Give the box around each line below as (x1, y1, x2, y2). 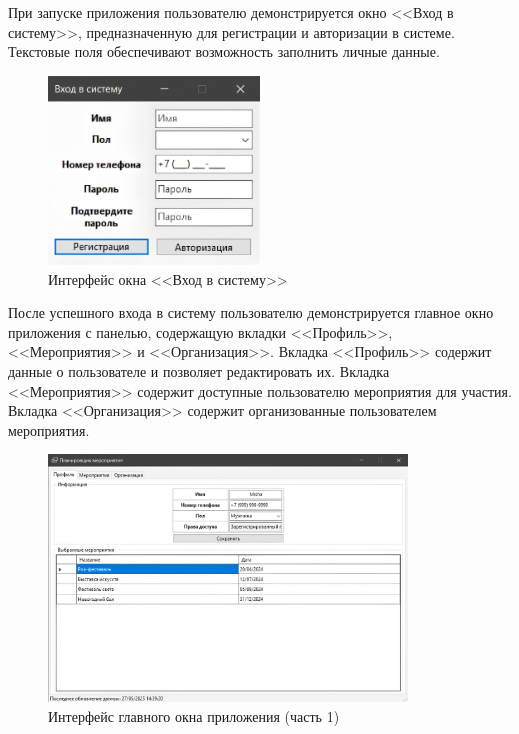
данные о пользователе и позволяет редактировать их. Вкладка (8, 360, 390, 381)
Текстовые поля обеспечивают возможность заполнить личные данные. (8, 41, 440, 62)
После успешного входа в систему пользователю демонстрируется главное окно (8, 302, 494, 323)
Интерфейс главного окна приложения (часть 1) (48, 706, 340, 727)
